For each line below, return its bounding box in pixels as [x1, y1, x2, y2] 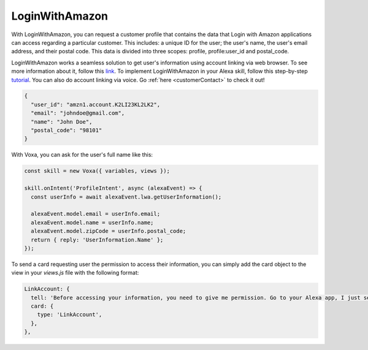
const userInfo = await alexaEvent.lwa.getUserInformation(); [31, 193, 222, 200]
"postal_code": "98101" [31, 127, 102, 134]
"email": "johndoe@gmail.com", [31, 110, 125, 116]
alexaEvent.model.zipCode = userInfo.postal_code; [31, 227, 186, 235]
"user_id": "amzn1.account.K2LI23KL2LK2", [31, 101, 161, 108]
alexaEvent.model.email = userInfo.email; [31, 210, 161, 218]
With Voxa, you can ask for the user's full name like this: [11, 151, 153, 159]
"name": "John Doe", [31, 118, 93, 125]
